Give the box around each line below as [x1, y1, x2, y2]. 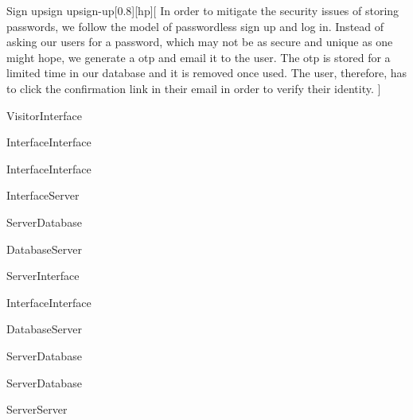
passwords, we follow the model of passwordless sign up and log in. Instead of [6, 17, 384, 34]
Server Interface [6, 267, 80, 284]
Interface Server [6, 187, 80, 204]
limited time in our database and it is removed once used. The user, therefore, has [6, 64, 407, 81]
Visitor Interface [6, 107, 83, 123]
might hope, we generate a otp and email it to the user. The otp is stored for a [6, 49, 391, 65]
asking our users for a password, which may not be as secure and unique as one [6, 33, 393, 50]
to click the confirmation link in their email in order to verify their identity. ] [6, 80, 381, 96]
